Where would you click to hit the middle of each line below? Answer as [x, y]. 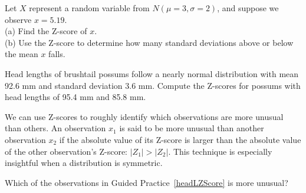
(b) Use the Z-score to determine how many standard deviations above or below [149, 42]
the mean [22, 54]
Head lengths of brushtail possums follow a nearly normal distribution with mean [152, 73]
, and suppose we [248, 8]
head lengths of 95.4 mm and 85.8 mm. [75, 97]
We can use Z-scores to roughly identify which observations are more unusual [144, 116]
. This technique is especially [220, 151]
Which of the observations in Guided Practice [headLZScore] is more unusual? [147, 182]
